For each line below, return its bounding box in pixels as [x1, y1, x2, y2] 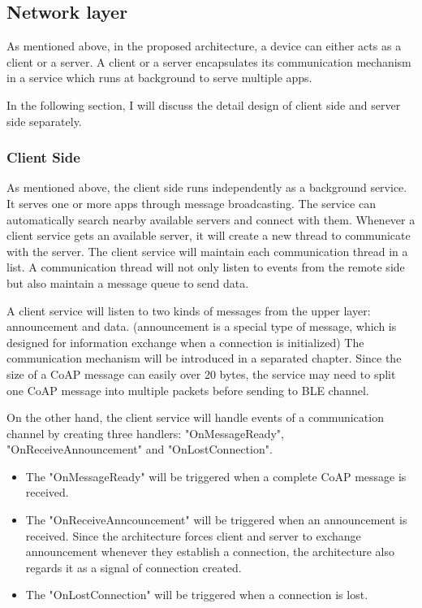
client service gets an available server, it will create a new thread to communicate [6, 227, 411, 244]
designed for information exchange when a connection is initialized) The [6, 333, 364, 350]
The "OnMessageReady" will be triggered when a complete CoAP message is [25, 467, 407, 484]
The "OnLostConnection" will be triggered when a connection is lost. [25, 586, 368, 603]
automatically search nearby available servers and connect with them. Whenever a [6, 211, 416, 228]
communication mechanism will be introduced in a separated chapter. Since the [6, 350, 402, 367]
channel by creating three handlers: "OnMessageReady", [6, 424, 284, 441]
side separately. [6, 112, 82, 129]
